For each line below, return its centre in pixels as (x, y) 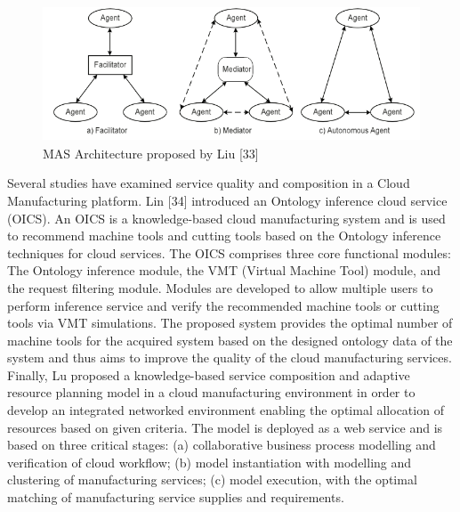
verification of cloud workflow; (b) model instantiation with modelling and (210, 462)
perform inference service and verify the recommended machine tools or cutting (223, 305)
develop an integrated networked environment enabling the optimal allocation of (226, 410)
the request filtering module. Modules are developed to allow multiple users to (220, 287)
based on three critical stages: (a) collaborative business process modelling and (222, 445)
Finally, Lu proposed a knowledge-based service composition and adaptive (209, 374)
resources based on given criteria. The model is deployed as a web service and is (225, 427)
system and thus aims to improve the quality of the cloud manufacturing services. (230, 358)
